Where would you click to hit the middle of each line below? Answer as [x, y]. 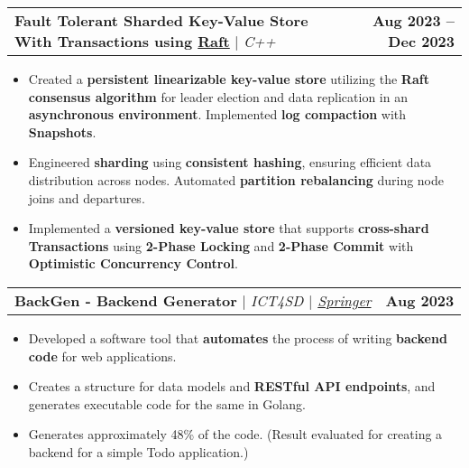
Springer [345, 300]
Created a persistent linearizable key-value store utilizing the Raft [229, 79]
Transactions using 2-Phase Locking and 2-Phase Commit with [221, 245]
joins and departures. [87, 197]
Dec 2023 [421, 41]
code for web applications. [102, 356]
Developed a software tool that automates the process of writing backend [238, 337]
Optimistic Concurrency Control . [133, 263]
